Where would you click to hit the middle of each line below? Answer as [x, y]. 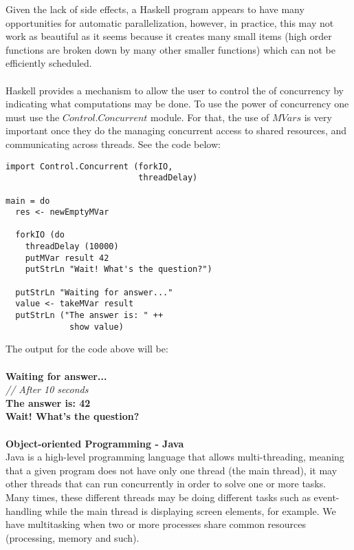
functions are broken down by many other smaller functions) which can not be [170, 49]
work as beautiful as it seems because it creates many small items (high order [169, 36]
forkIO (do [40, 235]
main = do [28, 201]
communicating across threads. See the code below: [113, 144]
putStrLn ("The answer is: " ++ [89, 316]
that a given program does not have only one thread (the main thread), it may [172, 470]
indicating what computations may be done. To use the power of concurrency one [177, 104]
